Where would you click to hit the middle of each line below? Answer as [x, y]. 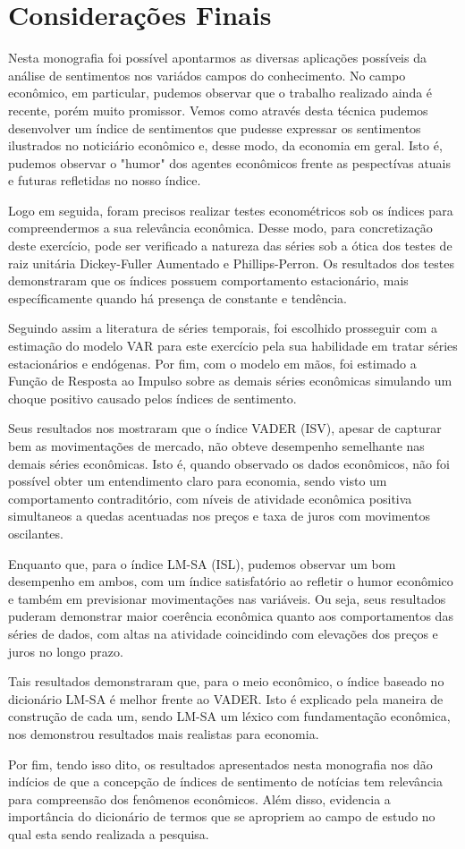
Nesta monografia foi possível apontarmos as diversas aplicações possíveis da [217, 58]
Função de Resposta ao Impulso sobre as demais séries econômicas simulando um [230, 381]
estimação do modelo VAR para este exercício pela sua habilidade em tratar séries [233, 346]
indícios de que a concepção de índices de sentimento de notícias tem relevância [225, 781]
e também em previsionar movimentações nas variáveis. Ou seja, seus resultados [227, 598]
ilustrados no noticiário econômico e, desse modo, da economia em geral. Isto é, [225, 145]
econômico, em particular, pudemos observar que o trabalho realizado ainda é [220, 93]
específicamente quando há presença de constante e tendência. [178, 297]
